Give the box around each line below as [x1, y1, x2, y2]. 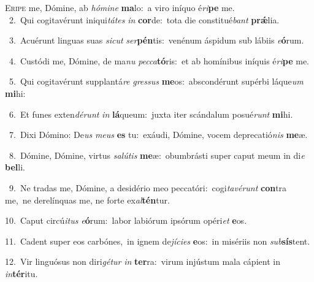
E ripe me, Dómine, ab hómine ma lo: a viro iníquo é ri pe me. [5, 1, 235, 13]
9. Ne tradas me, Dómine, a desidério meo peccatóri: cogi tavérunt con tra [9, 181, 287, 194]
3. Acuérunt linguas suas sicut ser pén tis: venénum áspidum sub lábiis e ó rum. [9, 34, 304, 47]
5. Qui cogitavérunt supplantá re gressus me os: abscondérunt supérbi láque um [9, 75, 304, 88]
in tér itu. [5, 267, 38, 280]
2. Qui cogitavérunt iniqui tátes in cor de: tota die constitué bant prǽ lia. [9, 13, 280, 26]
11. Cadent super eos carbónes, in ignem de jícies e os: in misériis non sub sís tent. [5, 234, 310, 247]
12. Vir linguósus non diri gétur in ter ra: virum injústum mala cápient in [5, 255, 280, 268]
